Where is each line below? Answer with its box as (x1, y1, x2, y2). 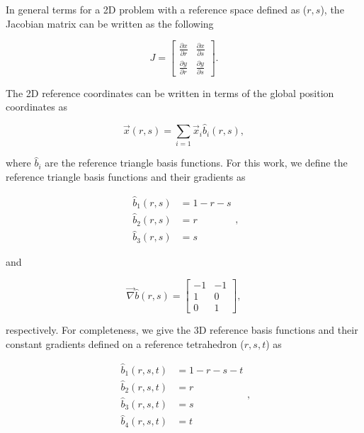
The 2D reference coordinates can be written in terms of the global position (6, 85, 334, 100)
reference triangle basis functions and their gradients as (6, 169, 246, 184)
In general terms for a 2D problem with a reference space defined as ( (6, 2, 307, 16)
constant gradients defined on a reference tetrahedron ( (6, 336, 244, 351)
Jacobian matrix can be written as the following (6, 16, 214, 30)
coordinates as (6, 99, 67, 114)
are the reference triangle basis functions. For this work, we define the (45, 155, 348, 170)
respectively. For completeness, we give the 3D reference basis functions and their (6, 322, 358, 337)
